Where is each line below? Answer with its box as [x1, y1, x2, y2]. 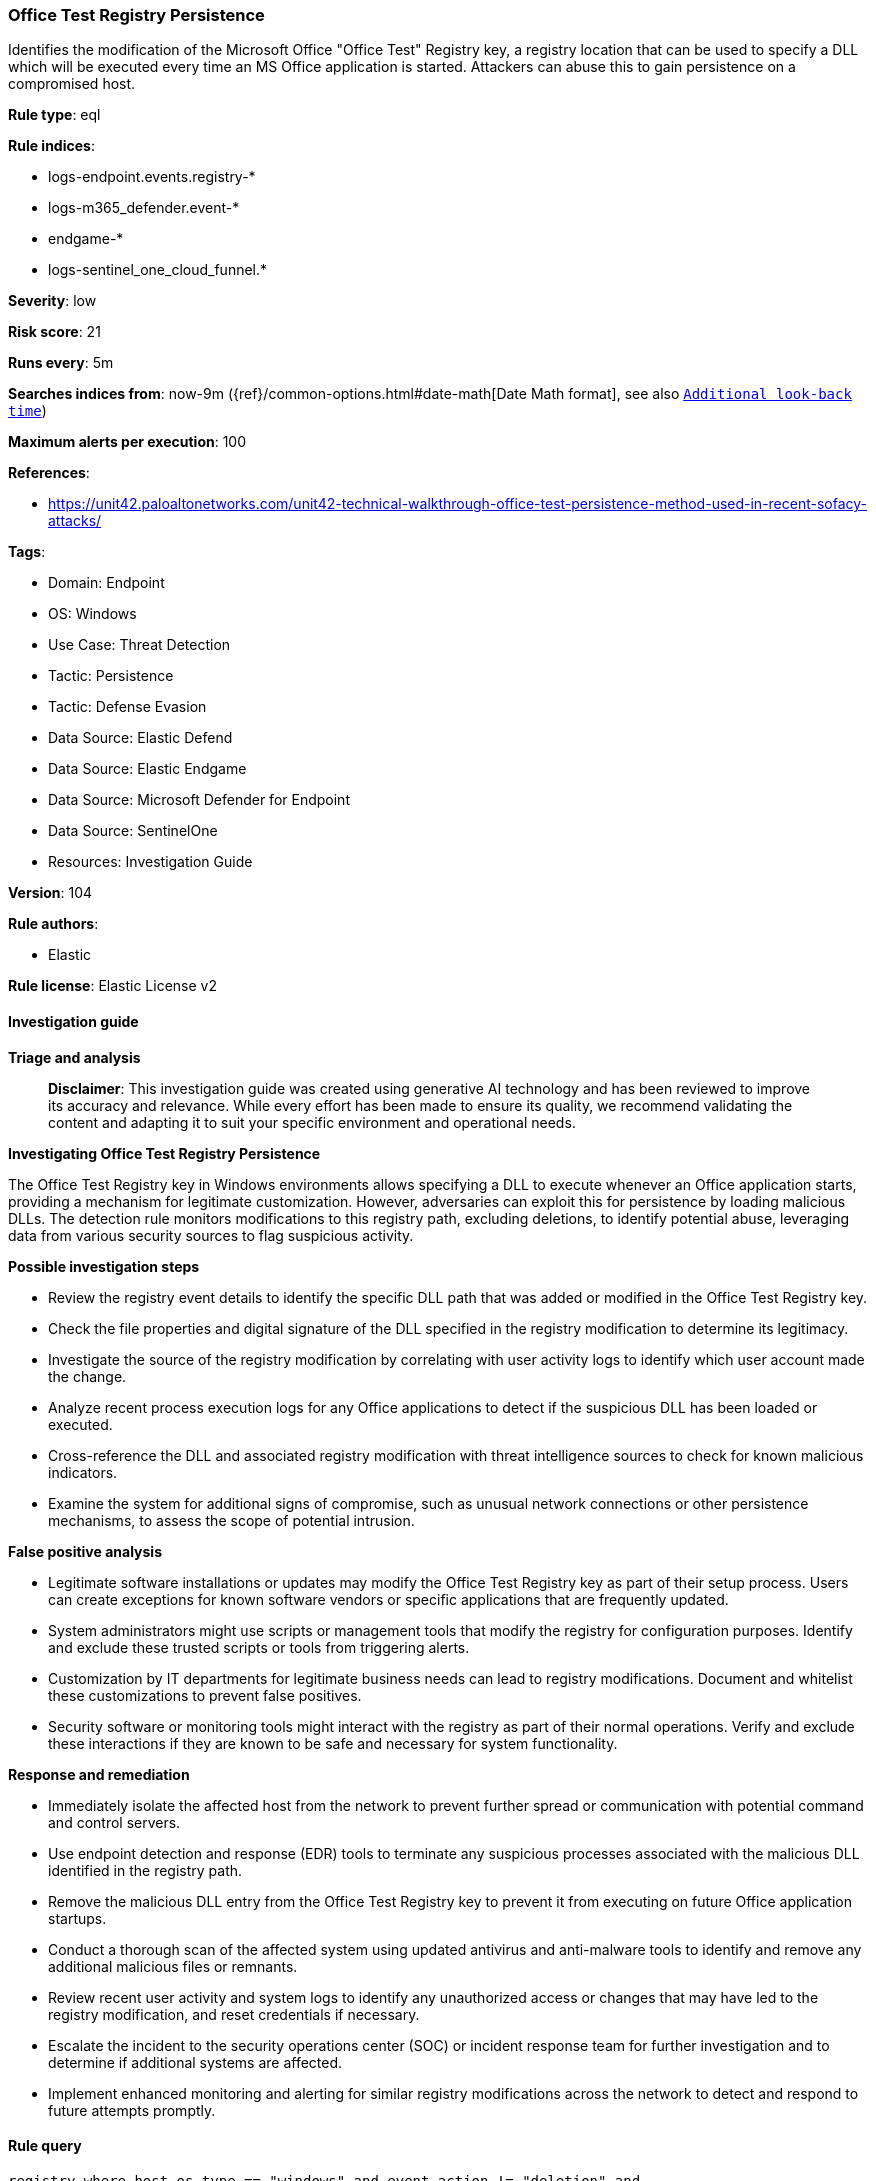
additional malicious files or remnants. [48, 1957, 298, 1975]
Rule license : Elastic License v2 [8, 977, 217, 995]
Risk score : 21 [8, 323, 101, 341]
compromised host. [8, 75, 136, 93]
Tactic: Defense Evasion [48, 698, 207, 716]
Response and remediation [8, 1765, 190, 1783]
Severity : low [8, 292, 97, 310]
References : [8, 464, 90, 482]
